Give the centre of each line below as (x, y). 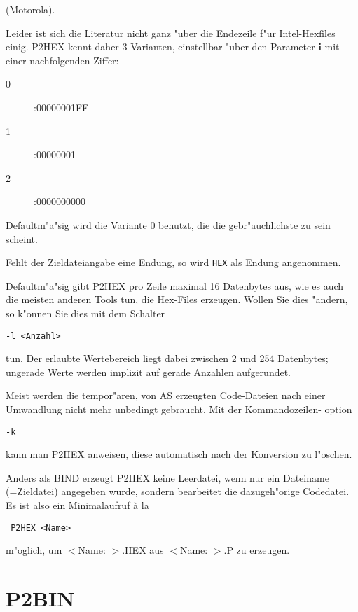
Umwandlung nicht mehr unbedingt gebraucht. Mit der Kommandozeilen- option (179, 409)
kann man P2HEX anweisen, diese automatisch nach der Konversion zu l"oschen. (179, 454)
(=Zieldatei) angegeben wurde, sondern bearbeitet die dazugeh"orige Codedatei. (178, 491)
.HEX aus (143, 550)
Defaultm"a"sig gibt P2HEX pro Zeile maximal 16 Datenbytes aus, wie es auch (175, 285)
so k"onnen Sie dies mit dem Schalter (85, 313)
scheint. (22, 238)
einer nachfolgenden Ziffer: (62, 60)
